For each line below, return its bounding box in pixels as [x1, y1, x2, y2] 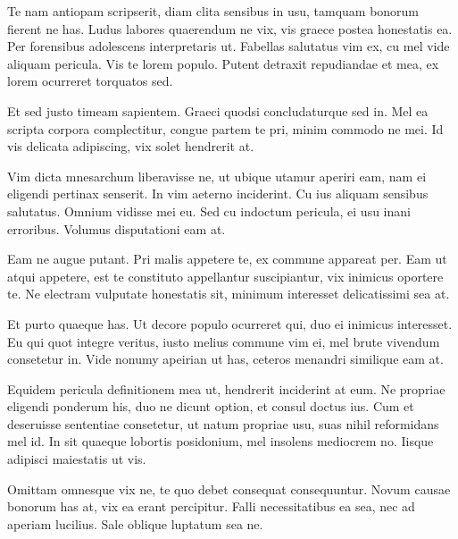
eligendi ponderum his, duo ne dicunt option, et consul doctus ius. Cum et [7, 397, 414, 416]
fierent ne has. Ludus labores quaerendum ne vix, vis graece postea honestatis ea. [7, 19, 453, 38]
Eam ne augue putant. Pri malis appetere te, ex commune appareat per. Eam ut [7, 249, 447, 268]
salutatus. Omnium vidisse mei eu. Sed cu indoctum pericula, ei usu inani [7, 201, 411, 220]
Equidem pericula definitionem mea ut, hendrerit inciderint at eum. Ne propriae [7, 379, 446, 398]
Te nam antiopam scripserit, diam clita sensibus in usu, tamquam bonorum [7, 2, 420, 20]
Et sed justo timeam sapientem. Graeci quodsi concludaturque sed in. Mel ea [7, 101, 429, 120]
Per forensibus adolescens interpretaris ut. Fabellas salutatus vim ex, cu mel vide [7, 37, 450, 55]
